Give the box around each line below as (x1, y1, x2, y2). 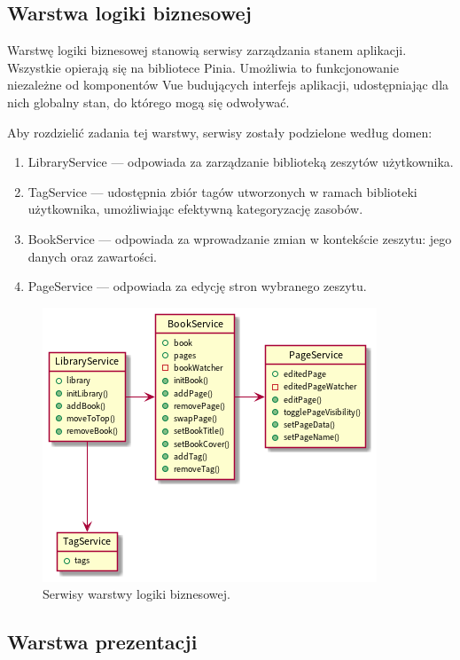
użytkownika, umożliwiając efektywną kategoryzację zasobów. (27, 200, 363, 218)
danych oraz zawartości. (27, 247, 157, 265)
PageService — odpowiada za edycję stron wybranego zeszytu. (27, 277, 367, 295)
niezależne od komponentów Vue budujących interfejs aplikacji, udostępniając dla (7, 75, 449, 94)
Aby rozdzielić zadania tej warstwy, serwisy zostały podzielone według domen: (7, 122, 433, 141)
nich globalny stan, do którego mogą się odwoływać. (7, 92, 290, 111)
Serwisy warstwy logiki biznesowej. (43, 585, 230, 603)
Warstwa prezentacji (7, 628, 198, 656)
